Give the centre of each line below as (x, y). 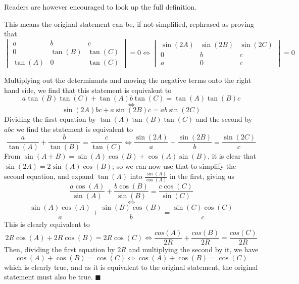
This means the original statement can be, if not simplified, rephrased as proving (129, 23)
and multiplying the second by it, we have (193, 249)
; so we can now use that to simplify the (174, 166)
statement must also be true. (48, 277)
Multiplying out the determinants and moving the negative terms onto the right (128, 80)
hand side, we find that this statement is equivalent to (88, 90)
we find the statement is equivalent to (74, 129)
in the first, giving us (202, 176)
